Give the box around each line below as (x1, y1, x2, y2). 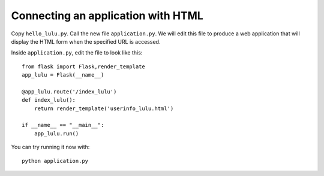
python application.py (22, 157, 89, 164)
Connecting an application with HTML (11, 9, 203, 22)
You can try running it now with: (11, 144, 90, 151)
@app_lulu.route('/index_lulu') (22, 88, 117, 95)
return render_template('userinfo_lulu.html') (34, 105, 174, 112)
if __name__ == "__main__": (22, 122, 104, 129)
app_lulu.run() (34, 130, 79, 137)
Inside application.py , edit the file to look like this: (11, 49, 143, 56)
